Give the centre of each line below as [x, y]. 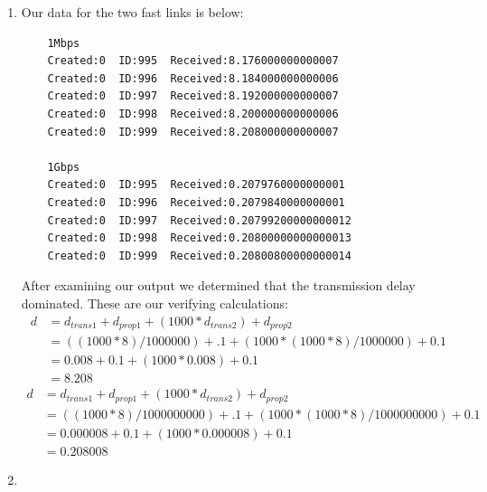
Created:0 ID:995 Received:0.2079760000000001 [196, 185]
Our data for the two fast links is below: [132, 12]
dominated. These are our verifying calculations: [155, 303]
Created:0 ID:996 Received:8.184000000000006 [193, 78]
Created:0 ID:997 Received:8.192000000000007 [193, 96]
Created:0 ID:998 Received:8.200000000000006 [193, 114]
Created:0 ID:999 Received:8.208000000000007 [193, 132]
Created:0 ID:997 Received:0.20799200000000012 [199, 220]
